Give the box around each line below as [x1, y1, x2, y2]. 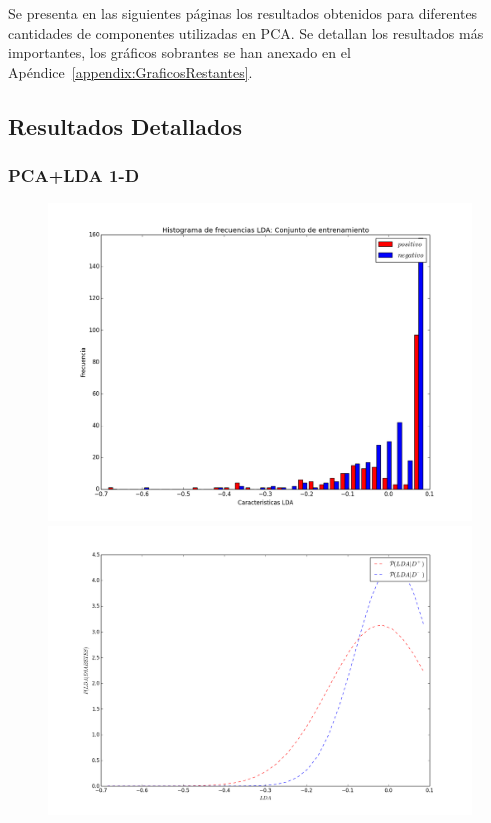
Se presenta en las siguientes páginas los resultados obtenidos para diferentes [8, 3, 478, 23]
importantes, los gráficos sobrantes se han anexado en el [8, 42, 351, 63]
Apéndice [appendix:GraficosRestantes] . [8, 61, 253, 82]
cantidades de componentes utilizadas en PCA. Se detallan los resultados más [8, 22, 484, 43]
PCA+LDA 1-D [8, 163, 140, 188]
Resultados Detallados [8, 110, 242, 141]
